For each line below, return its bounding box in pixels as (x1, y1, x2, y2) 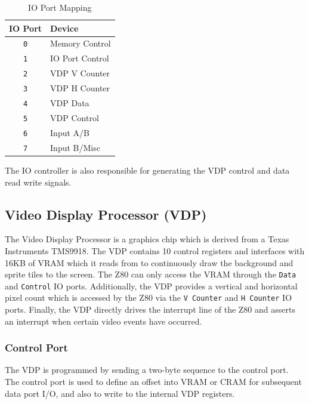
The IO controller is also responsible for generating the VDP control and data (5, 164, 290, 176)
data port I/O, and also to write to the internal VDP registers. (5, 387, 235, 399)
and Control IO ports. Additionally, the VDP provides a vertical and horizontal (5, 279, 298, 292)
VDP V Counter (50, 67, 110, 79)
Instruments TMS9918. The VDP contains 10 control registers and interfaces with (5, 244, 305, 257)
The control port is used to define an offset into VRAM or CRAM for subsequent (5, 375, 302, 388)
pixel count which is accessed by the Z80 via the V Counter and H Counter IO (5, 291, 292, 304)
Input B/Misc (50, 141, 100, 153)
